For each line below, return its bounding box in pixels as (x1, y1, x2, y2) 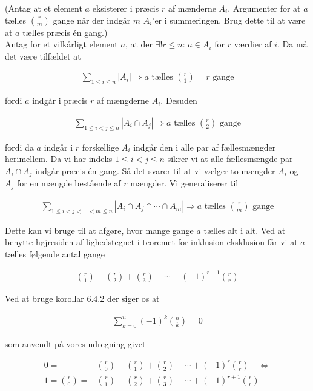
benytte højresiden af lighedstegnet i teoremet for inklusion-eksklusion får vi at (5, 236, 298, 248)
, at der (125, 38, 153, 50)
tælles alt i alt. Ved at (203, 223, 286, 236)
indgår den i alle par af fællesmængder (133, 140, 276, 153)
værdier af (234, 38, 272, 50)
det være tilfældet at (5, 49, 81, 62)
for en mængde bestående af (16, 177, 121, 189)
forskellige (82, 140, 119, 153)
